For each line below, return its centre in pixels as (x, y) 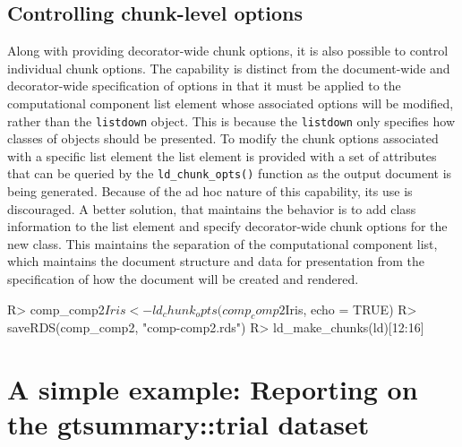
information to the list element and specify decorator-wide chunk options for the (227, 226)
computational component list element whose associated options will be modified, (231, 103)
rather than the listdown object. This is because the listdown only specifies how (231, 120)
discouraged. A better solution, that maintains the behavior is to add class (212, 208)
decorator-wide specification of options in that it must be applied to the (204, 86)
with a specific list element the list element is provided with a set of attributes (222, 155)
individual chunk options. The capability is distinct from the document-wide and (229, 68)
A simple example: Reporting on (213, 389)
